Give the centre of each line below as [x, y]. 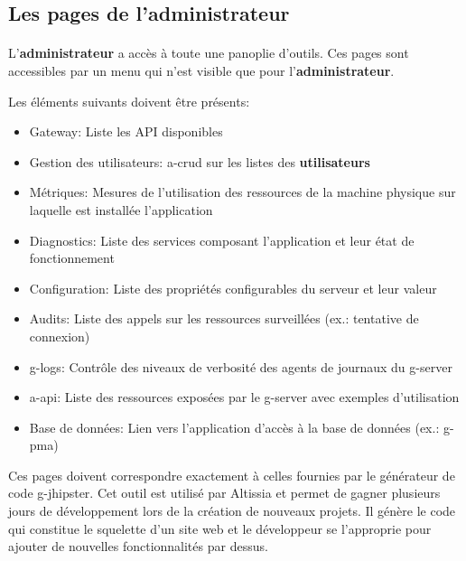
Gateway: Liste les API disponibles [126, 131]
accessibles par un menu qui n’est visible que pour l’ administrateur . [201, 70]
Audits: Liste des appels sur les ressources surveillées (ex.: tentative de [224, 318]
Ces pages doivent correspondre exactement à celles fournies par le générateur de [232, 475]
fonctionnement [72, 258]
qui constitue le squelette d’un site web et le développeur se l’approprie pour [220, 528]
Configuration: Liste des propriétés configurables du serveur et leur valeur [233, 288]
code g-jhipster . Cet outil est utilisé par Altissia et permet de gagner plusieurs [224, 493]
